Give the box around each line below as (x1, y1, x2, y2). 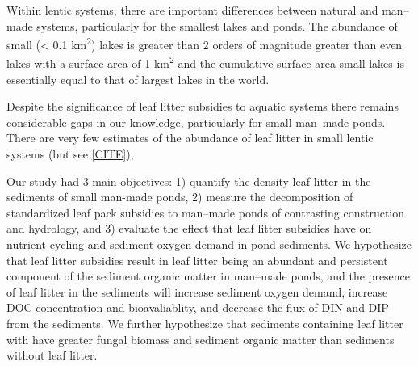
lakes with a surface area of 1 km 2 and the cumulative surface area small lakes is (6, 53, 404, 72)
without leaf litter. (6, 347, 98, 364)
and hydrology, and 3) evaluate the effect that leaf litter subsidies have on (6, 220, 372, 237)
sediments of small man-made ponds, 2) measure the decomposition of (6, 188, 353, 205)
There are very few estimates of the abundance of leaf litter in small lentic (6, 129, 374, 146)
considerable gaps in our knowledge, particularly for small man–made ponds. (6, 113, 386, 130)
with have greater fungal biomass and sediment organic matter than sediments (6, 330, 395, 347)
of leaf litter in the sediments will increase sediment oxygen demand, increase (6, 283, 388, 300)
